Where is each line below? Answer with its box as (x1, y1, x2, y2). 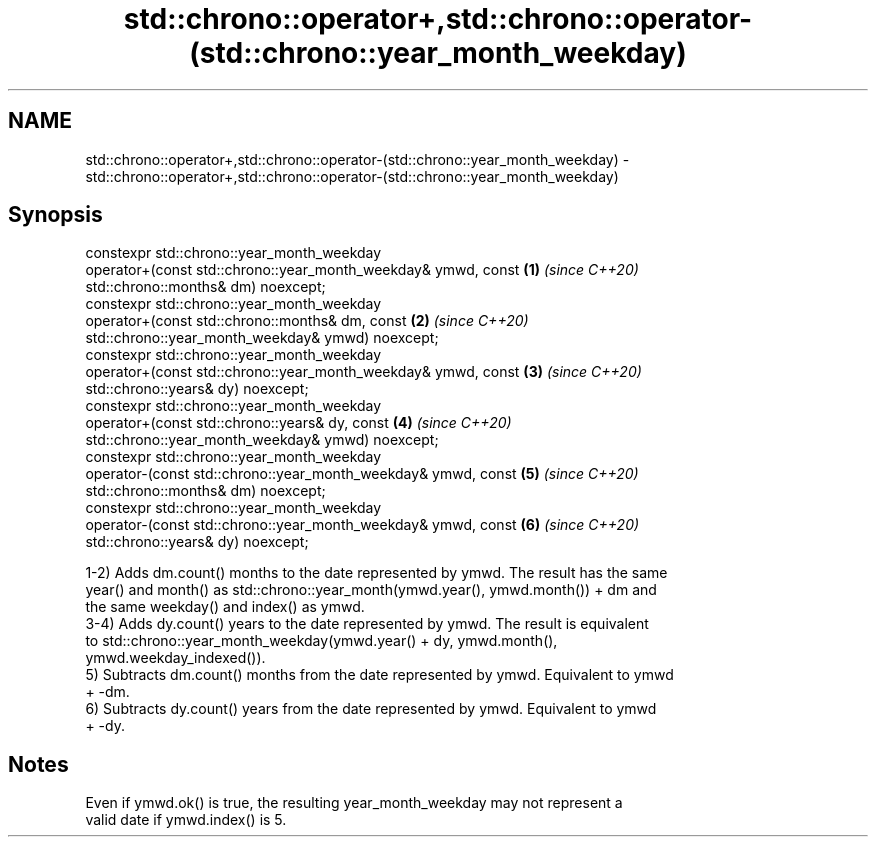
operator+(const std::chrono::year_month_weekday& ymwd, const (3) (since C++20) (85, 363, 642, 381)
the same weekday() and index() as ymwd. (85, 598, 365, 616)
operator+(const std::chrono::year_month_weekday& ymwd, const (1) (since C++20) (85, 261, 639, 279)
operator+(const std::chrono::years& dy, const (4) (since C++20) (85, 414, 512, 432)
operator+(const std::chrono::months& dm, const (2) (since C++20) (85, 312, 529, 330)
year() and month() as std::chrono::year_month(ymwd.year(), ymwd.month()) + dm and (85, 581, 657, 599)
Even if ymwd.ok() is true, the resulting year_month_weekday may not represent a (85, 794, 623, 812)
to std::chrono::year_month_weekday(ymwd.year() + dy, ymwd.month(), (85, 632, 558, 650)
